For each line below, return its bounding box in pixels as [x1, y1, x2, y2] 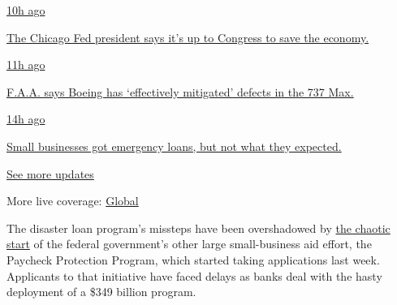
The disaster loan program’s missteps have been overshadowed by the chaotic [6, 219, 391, 236]
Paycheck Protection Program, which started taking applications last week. [6, 251, 380, 268]
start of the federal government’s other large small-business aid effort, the [6, 235, 372, 252]
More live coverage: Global [6, 192, 139, 209]
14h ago [6, 110, 45, 127]
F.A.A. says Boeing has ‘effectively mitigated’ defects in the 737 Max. [6, 83, 354, 100]
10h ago [6, 2, 45, 18]
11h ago [6, 56, 45, 73]
